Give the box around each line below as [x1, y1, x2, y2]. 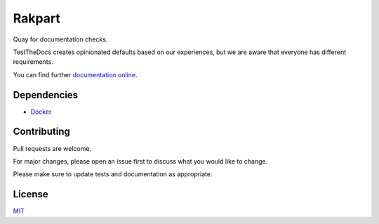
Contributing [13, 126, 70, 138]
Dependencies [13, 88, 79, 101]
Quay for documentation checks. [13, 35, 108, 44]
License [13, 188, 48, 200]
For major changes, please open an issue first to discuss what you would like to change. [13, 157, 268, 165]
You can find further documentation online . [13, 70, 138, 79]
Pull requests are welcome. [13, 144, 91, 152]
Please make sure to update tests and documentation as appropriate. [13, 170, 213, 178]
